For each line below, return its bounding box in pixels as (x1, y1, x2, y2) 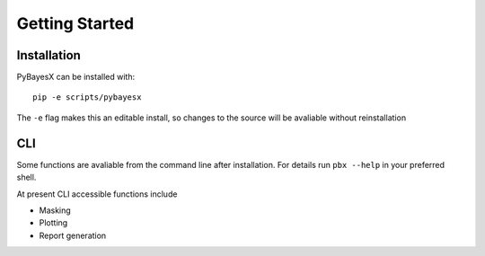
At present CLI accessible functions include (16, 189, 178, 199)
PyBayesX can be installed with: (16, 72, 135, 83)
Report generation (39, 230, 107, 241)
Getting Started (16, 13, 135, 33)
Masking (39, 205, 71, 216)
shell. (16, 172, 37, 183)
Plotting (39, 217, 68, 228)
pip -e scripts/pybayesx (32, 93, 142, 102)
